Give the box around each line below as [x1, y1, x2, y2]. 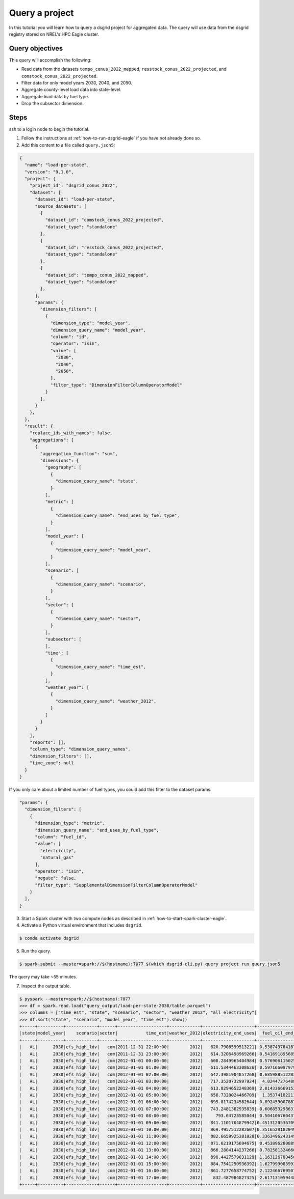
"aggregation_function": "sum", [40, 451, 118, 456]
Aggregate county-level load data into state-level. [21, 86, 122, 93]
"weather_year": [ [45, 684, 90, 690]
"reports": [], [29, 740, 66, 745]
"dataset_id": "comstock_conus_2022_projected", [45, 217, 164, 223]
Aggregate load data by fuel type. [21, 93, 89, 99]
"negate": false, [35, 875, 77, 881]
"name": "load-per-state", [24, 162, 90, 168]
